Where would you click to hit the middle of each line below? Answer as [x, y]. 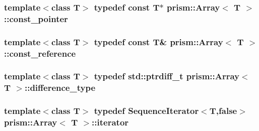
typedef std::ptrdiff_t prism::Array [167, 76]
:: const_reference [40, 53]
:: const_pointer [36, 18]
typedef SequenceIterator [146, 111]
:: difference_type [60, 88]
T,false [223, 111]
